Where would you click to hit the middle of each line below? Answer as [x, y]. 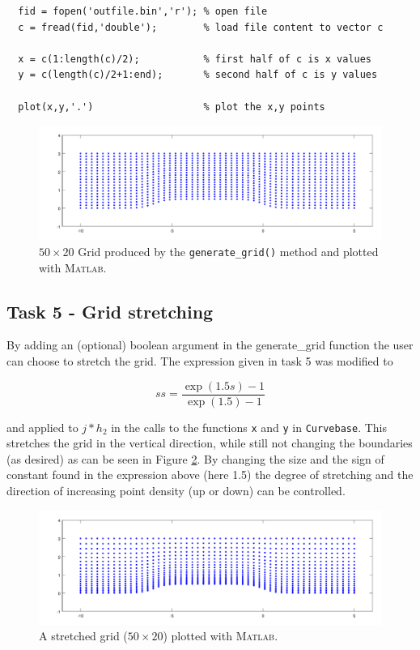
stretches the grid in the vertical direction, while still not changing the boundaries [210, 443]
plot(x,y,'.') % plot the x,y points [172, 107]
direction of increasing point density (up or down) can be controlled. [176, 491]
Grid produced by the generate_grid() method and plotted [228, 251]
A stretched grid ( [83, 636]
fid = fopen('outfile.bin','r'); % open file [143, 11]
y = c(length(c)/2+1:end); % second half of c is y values [198, 75]
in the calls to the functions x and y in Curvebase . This [249, 427]
